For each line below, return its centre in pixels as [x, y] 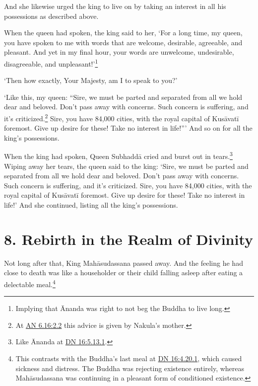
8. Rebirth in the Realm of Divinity [129, 239]
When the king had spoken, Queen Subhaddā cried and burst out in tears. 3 [118, 155]
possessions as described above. [51, 16]
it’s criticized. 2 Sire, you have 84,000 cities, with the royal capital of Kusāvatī [122, 117]
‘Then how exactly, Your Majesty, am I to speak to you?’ [91, 80]
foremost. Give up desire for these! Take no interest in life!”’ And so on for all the [128, 128]
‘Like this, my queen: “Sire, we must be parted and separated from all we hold [123, 97]
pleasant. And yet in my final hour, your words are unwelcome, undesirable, [119, 52]
